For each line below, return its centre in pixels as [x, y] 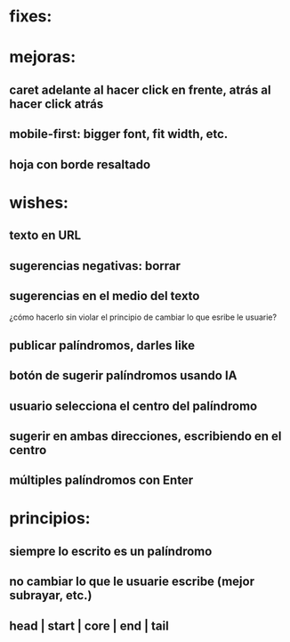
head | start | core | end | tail [89, 626]
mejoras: [43, 57]
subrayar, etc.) [51, 595]
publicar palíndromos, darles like [102, 345]
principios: [50, 519]
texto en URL [45, 236]
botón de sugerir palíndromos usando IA [123, 376]
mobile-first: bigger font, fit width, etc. [119, 134]
